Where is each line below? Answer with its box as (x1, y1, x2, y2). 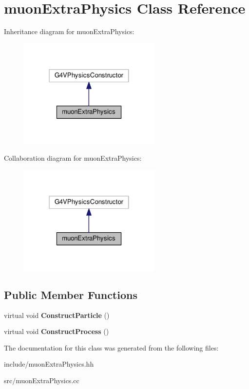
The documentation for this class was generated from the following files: (4, 342, 219, 352)
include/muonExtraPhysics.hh (4, 359, 94, 369)
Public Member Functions (4, 287, 137, 302)
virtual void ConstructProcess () (4, 326, 109, 336)
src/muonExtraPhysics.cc (4, 375, 79, 385)
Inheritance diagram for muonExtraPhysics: (4, 26, 134, 37)
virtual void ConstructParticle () (4, 310, 110, 320)
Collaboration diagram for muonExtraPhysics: (4, 153, 142, 163)
